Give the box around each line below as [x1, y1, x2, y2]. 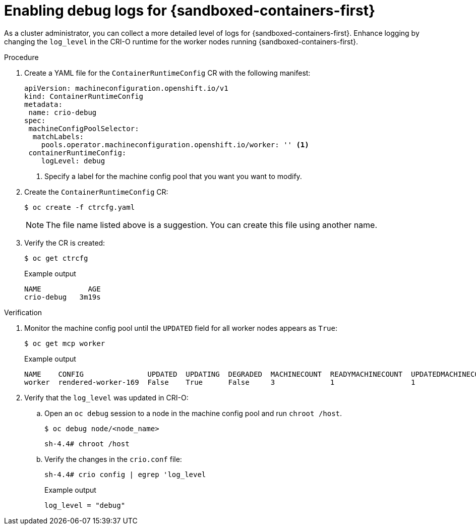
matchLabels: [32, 132, 84, 141]
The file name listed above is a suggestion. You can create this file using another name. [46, 219, 378, 230]
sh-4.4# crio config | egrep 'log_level [44, 470, 206, 479]
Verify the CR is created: [24, 238, 105, 247]
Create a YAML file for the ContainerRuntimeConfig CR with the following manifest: [24, 68, 311, 77]
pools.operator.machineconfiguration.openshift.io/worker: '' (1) [41, 140, 309, 149]
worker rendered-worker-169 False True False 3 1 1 [24, 378, 415, 386]
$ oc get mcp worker [24, 339, 105, 347]
